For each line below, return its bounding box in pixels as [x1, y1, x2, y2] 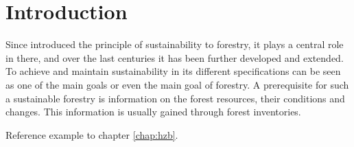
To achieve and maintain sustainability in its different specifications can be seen [5, 64, 341, 78]
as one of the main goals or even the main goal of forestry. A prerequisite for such [5, 77, 349, 91]
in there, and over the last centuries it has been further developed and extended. [5, 50, 344, 65]
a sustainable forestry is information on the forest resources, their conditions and [5, 91, 345, 105]
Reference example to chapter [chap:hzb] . [5, 127, 178, 142]
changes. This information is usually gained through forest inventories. [5, 104, 301, 119]
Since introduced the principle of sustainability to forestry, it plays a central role [5, 37, 344, 52]
